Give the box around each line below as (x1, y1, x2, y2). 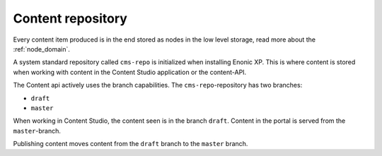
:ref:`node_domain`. (13, 44, 71, 53)
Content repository (13, 11, 127, 26)
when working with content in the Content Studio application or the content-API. (13, 68, 247, 76)
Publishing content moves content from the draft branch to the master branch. (13, 140, 248, 148)
